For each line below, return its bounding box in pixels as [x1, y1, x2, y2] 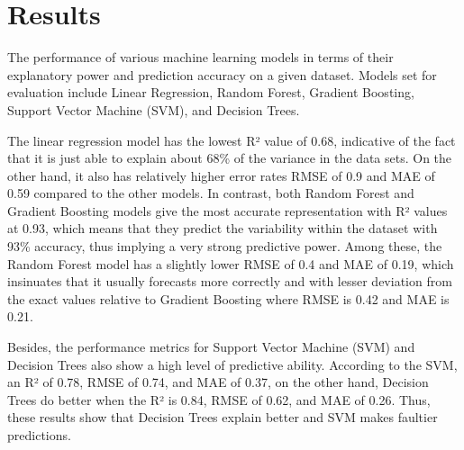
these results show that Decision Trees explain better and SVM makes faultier [7, 408, 438, 427]
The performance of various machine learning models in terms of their [7, 48, 394, 67]
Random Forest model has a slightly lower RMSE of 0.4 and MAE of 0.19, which [7, 254, 454, 273]
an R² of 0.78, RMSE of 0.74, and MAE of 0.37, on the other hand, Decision [7, 373, 429, 391]
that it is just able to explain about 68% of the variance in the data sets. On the [7, 148, 452, 167]
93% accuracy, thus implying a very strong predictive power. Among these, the [7, 237, 442, 256]
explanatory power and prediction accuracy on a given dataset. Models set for [7, 65, 437, 84]
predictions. [7, 426, 71, 444]
